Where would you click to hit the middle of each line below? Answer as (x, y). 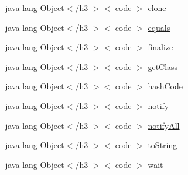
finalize (160, 47)
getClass (163, 66)
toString (163, 145)
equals (159, 27)
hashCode (165, 86)
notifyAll (164, 125)
